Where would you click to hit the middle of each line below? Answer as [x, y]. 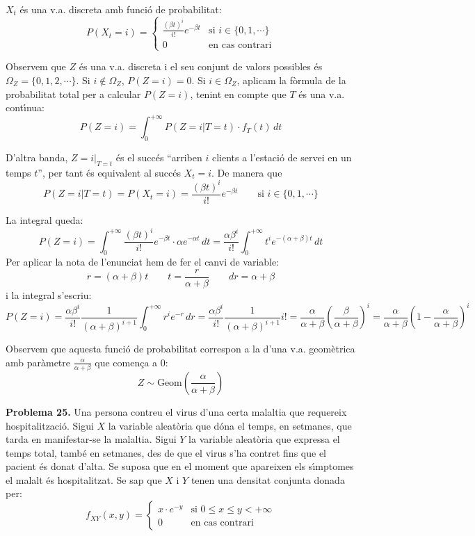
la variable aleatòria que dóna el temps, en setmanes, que [230, 425]
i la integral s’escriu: [49, 294]
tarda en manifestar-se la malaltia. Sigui [91, 439]
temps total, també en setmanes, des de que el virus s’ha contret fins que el [166, 452]
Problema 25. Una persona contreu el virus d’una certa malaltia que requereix [176, 411]
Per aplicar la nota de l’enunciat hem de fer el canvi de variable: [143, 262]
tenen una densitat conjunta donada [268, 479]
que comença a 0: [131, 362]
